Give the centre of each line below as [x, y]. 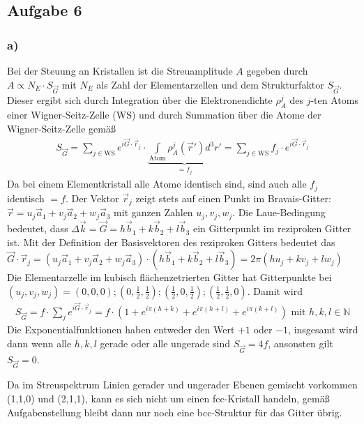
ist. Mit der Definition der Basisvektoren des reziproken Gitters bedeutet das [171, 242]
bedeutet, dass [38, 228]
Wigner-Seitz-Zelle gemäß [61, 128]
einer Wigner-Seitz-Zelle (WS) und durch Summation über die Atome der [164, 115]
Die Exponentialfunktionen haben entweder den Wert [121, 330]
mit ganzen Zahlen [153, 212]
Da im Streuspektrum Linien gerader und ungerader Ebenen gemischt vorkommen [182, 385]
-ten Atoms [334, 100]
